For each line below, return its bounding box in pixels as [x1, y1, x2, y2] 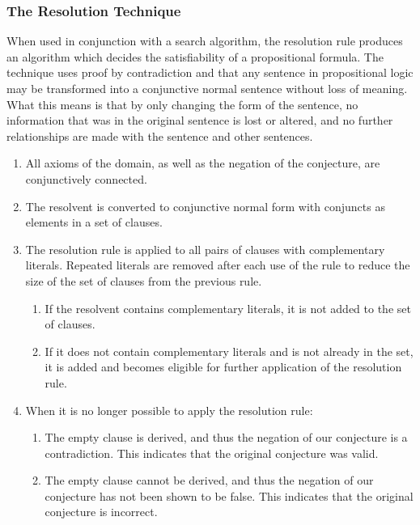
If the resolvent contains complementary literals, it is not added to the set [45, 299, 411, 316]
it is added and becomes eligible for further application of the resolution [45, 358, 402, 375]
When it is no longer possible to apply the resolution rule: [25, 401, 313, 418]
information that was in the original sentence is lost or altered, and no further [6, 112, 393, 129]
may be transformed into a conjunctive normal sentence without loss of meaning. [6, 80, 408, 96]
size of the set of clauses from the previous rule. [25, 272, 262, 289]
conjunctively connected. [25, 170, 147, 187]
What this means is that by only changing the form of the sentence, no [6, 95, 358, 112]
